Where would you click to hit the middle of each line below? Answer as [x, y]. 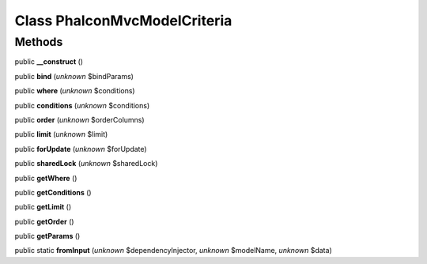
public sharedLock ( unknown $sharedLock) [86, 164]
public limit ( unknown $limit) [61, 134]
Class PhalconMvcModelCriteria [123, 21]
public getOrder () [44, 221]
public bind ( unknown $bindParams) [74, 76]
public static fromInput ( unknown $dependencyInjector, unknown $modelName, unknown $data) [173, 251]
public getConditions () [53, 192]
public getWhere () [46, 178]
